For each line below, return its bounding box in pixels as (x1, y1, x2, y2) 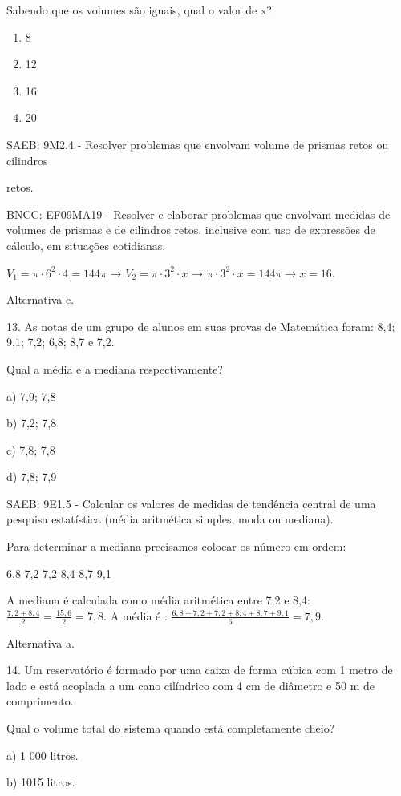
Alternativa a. (6, 634, 75, 651)
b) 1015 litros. (6, 774, 75, 790)
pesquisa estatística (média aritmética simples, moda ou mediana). (6, 511, 334, 527)
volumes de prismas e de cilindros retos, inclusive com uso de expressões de (6, 221, 375, 238)
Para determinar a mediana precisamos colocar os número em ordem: (6, 538, 346, 555)
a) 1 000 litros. (6, 746, 79, 763)
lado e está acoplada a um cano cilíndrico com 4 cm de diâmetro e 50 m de (6, 677, 375, 693)
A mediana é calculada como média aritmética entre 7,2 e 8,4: (6, 592, 310, 608)
